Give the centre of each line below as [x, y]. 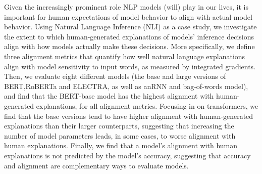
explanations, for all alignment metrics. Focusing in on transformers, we [147, 105]
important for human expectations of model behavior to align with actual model [128, 16]
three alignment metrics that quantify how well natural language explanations [125, 56]
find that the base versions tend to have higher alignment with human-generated [129, 116]
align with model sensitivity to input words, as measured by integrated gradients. [130, 66]
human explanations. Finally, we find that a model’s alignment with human [121, 145]
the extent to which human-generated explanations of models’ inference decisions [129, 36]
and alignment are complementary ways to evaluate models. [96, 165]
